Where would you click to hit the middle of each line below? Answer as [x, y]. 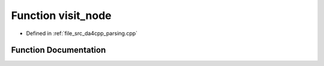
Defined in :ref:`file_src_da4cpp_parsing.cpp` [82, 33]
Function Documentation [58, 50]
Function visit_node [61, 15]
